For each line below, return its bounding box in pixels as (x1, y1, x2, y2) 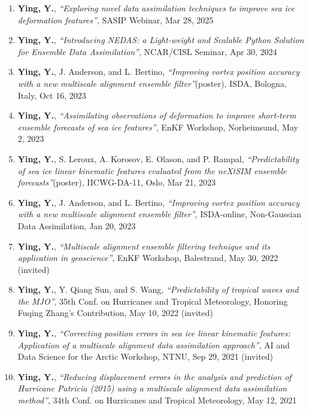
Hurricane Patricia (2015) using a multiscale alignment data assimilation (17, 382, 287, 394)
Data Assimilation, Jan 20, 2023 (17, 219, 136, 232)
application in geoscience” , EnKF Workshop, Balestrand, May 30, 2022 (17, 251, 278, 264)
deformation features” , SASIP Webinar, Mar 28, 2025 (17, 13, 214, 26)
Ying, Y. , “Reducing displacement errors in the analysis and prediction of (17, 370, 292, 382)
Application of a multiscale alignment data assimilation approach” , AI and (17, 338, 290, 351)
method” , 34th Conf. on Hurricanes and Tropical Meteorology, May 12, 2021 (17, 394, 297, 406)
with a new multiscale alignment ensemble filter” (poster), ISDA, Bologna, (17, 77, 287, 89)
